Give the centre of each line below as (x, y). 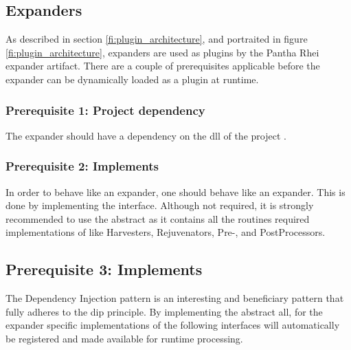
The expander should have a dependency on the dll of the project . (146, 135)
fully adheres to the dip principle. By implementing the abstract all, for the (164, 311)
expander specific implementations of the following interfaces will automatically (173, 325)
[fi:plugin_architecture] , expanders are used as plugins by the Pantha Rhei (162, 52)
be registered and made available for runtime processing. (124, 338)
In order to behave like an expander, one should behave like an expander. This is (175, 192)
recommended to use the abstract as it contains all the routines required (158, 218)
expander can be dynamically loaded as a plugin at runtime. (132, 79)
